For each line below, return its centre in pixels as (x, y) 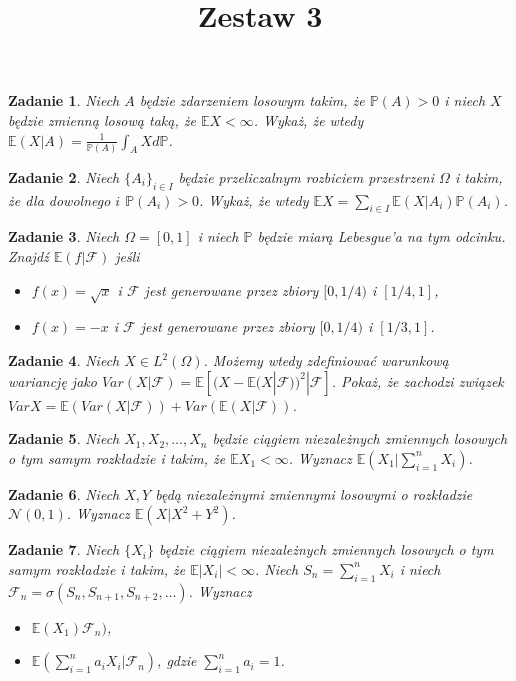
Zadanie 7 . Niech (64, 549)
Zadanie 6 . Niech (64, 493)
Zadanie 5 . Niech (64, 438)
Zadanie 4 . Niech (64, 360)
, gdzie (177, 660)
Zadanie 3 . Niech (64, 236)
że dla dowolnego (59, 199)
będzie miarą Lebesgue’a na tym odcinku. (381, 236)
